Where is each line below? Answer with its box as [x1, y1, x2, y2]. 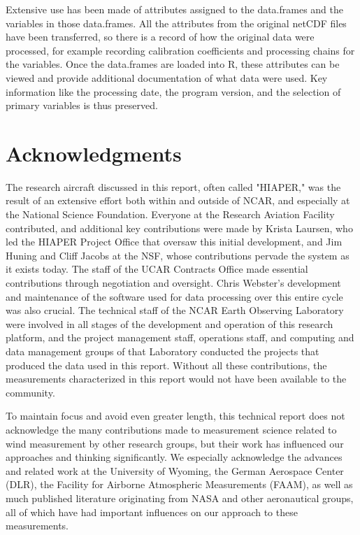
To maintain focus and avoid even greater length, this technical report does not [6, 408, 345, 423]
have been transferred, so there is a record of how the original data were [6, 29, 315, 44]
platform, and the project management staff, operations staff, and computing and [6, 330, 354, 345]
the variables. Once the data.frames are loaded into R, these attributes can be [6, 57, 340, 71]
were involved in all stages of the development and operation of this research [6, 316, 333, 331]
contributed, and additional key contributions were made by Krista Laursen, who [6, 220, 353, 235]
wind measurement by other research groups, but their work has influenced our [6, 436, 344, 450]
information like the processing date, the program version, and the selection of [6, 84, 341, 99]
